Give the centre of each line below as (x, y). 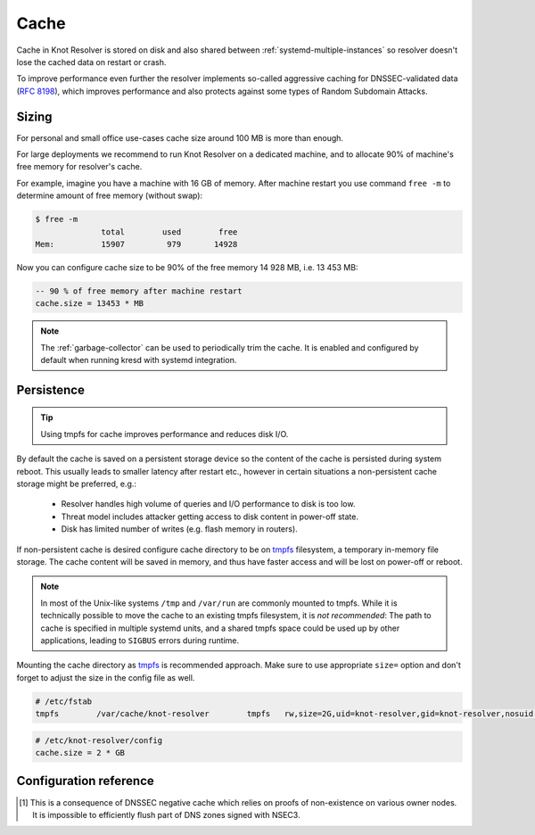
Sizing (34, 116)
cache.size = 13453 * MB (90, 304)
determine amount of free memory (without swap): (110, 195)
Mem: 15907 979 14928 (136, 244)
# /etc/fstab (64, 701)
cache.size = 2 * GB (80, 753)
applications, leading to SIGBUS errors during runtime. (140, 640)
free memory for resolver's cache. (79, 167)
